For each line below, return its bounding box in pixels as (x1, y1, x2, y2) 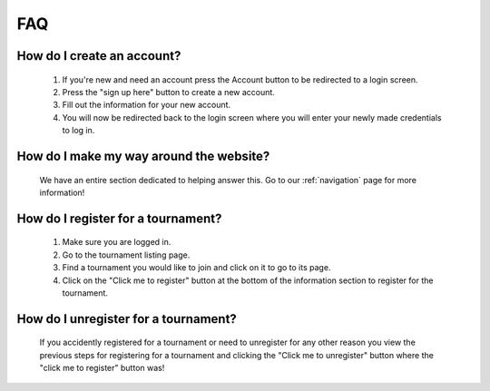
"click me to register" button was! (39, 363, 165, 374)
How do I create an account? (16, 48, 181, 64)
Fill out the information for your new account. (62, 100, 231, 111)
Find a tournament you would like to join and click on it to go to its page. (62, 262, 331, 273)
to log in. (62, 125, 95, 136)
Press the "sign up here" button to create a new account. (62, 86, 276, 97)
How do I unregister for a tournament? (16, 311, 238, 327)
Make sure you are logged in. (62, 237, 171, 248)
